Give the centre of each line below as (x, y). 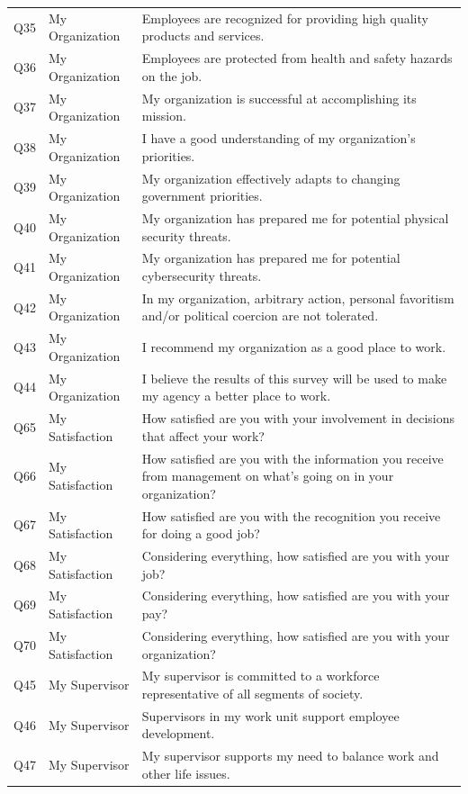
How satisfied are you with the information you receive (292, 458)
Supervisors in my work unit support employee (270, 715)
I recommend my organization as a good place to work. (294, 347)
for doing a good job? (201, 533)
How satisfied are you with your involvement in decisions (298, 418)
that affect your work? (203, 435)
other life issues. (186, 773)
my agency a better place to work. (236, 396)
